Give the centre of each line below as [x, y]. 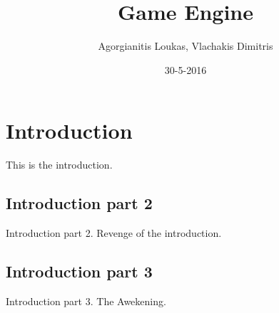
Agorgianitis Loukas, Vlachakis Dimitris [186, 46]
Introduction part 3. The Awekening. [86, 301]
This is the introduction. [59, 165]
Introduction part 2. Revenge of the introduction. [114, 233]
